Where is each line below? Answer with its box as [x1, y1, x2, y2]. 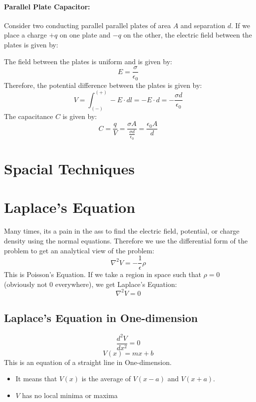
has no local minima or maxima [22, 390, 118, 400]
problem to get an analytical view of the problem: [4, 245, 154, 255]
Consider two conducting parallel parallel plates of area [4, 20, 171, 30]
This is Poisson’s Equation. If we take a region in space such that [4, 269, 201, 280]
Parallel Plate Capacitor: [4, 1, 90, 11]
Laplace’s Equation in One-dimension [4, 310, 198, 325]
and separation [181, 20, 225, 30]
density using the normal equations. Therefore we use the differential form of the [4, 235, 248, 245]
